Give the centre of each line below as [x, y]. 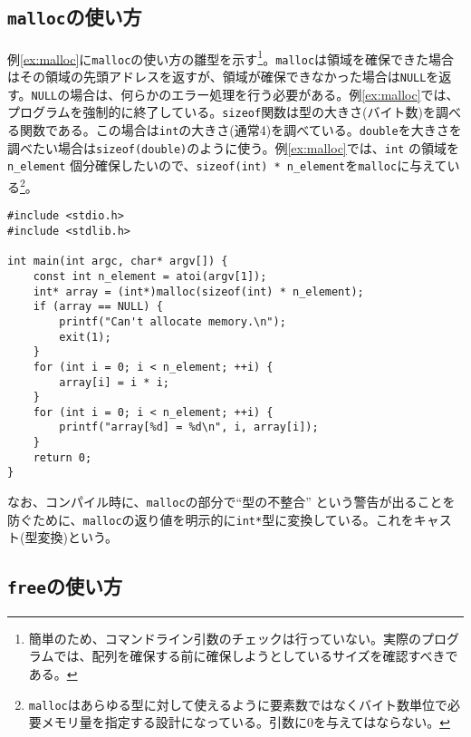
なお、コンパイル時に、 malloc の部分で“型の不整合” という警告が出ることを [231, 502]
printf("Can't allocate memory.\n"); [173, 321]
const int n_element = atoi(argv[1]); [150, 276]
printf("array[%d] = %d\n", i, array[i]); [189, 427]
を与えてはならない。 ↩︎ [382, 722]
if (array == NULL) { [98, 307]
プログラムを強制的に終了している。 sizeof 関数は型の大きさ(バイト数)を [222, 112]
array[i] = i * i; [114, 382]
